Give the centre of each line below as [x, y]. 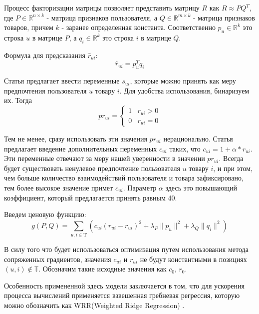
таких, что [185, 148]
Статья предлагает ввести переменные [62, 81]
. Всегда [231, 158]
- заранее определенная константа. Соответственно [138, 27]
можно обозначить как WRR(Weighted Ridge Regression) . [94, 305]
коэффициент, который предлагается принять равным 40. [91, 197]
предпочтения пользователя [45, 90]
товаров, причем [29, 27]
